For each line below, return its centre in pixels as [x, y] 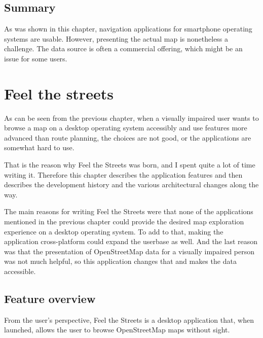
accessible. [20, 271]
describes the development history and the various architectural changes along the [131, 184]
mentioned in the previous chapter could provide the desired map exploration [124, 222]
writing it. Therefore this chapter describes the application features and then [123, 174]
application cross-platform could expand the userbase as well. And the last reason [131, 241]
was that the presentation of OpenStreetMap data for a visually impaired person [129, 251]
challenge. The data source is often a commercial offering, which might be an [123, 48]
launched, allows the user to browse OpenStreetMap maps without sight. [117, 330]
